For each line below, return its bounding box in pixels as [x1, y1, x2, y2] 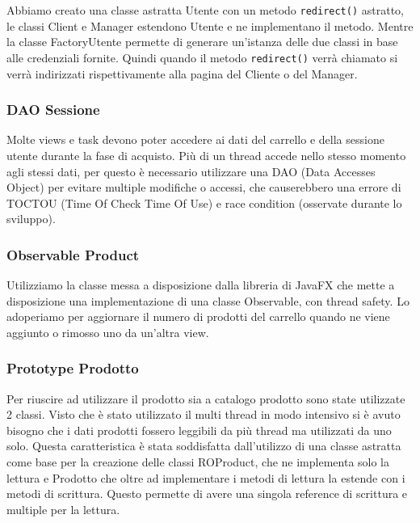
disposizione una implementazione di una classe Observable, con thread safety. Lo [6, 292, 409, 309]
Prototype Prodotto [6, 358, 139, 378]
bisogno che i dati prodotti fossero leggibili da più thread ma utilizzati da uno [6, 421, 392, 438]
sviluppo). [6, 210, 56, 227]
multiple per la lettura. [6, 500, 120, 517]
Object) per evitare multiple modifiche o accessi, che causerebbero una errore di [6, 179, 401, 196]
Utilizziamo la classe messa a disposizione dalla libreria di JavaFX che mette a [6, 276, 395, 293]
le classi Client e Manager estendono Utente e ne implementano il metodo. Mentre [6, 17, 414, 34]
